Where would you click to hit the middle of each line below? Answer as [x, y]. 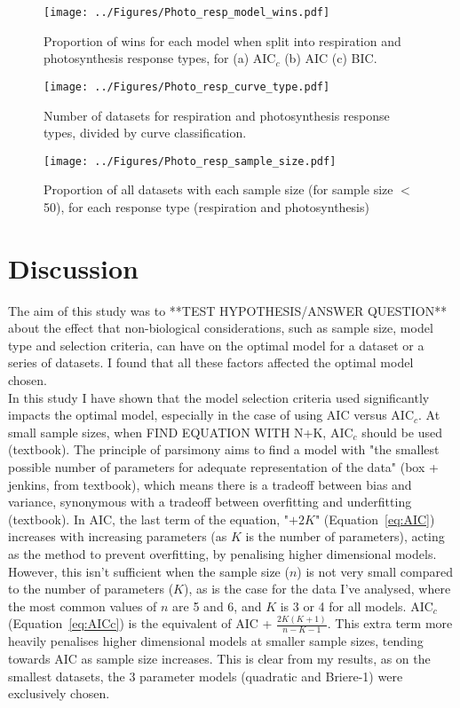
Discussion [73, 267]
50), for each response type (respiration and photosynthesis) [206, 206]
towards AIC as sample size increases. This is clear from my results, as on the [219, 659]
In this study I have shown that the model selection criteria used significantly [219, 397]
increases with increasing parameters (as [118, 536]
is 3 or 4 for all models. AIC [357, 606]
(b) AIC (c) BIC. [331, 58]
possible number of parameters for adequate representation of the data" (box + [223, 467]
